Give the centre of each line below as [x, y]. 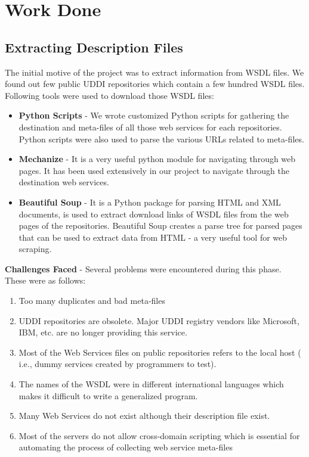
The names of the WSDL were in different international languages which [151, 384]
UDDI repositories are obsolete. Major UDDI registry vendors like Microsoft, [159, 320]
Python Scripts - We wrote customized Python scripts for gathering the [154, 115]
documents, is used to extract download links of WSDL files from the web [154, 214]
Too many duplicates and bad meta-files [92, 301]
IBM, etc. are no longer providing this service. [103, 332]
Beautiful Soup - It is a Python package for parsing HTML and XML [150, 202]
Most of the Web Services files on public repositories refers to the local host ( [160, 352]
